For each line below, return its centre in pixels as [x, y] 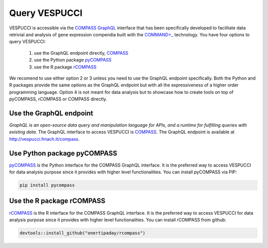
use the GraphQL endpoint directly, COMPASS [81, 53]
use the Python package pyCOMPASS [73, 60]
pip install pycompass [47, 185]
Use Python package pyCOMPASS [63, 153]
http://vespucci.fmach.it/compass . [44, 139]
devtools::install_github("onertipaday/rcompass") [83, 233]
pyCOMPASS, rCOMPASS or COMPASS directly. [58, 99]
